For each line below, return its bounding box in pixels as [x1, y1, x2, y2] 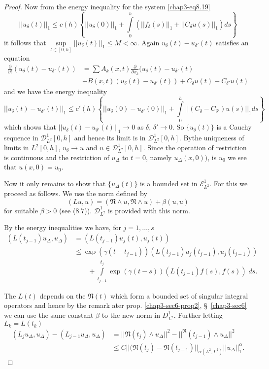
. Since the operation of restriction [143, 142, 247, 153]
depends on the [39, 290, 86, 301]
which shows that [4, 122, 56, 132]
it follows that [4, 37, 46, 47]
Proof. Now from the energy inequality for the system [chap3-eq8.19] [4, 1, 210, 11]
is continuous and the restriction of [4, 152, 109, 162]
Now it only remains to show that [4, 178, 106, 188]
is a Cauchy [216, 122, 252, 132]
